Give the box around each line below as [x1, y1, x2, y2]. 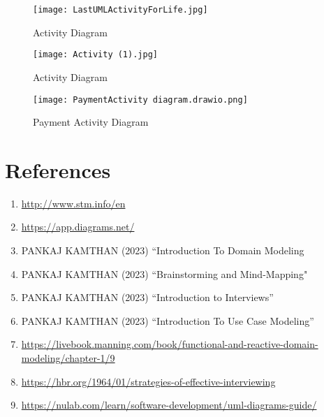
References [5, 155, 111, 184]
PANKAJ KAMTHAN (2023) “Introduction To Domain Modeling [21, 243, 304, 258]
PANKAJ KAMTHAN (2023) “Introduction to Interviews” [21, 290, 274, 305]
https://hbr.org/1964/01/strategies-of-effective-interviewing [21, 374, 276, 388]
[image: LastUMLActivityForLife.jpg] [33, 5, 208, 15]
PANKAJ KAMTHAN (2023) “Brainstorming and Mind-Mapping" [21, 266, 308, 281]
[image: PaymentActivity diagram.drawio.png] [33, 94, 248, 105]
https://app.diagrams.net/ [21, 219, 135, 234]
